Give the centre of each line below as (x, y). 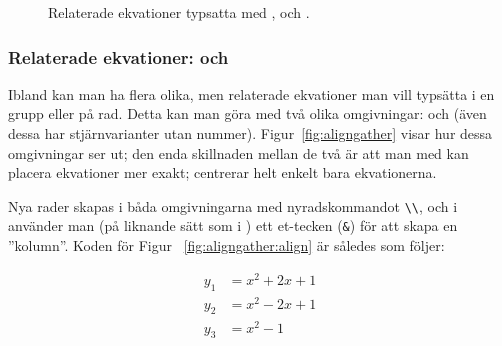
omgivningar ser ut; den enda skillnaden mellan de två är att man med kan (238, 152)
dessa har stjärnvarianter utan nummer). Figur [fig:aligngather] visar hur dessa (250, 133)
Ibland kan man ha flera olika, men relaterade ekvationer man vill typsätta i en (251, 93)
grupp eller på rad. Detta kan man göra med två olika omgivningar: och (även (247, 113)
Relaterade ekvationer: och (118, 56)
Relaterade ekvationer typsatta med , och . (179, 12)
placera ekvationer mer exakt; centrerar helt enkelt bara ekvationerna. (222, 172)
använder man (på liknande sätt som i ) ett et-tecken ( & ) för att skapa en (233, 225)
